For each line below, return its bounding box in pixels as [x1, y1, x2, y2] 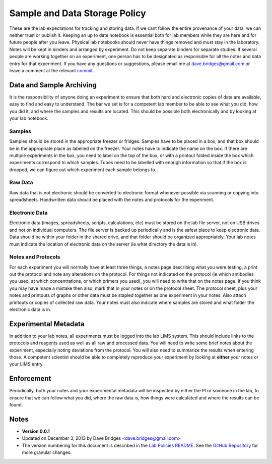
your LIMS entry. [9, 361, 44, 367]
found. [9, 402, 23, 408]
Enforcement [9, 374, 51, 383]
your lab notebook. [9, 115, 49, 121]
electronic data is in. [9, 306, 51, 313]
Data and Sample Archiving [9, 81, 97, 89]
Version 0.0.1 [22, 428, 50, 434]
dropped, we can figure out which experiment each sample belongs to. [9, 167, 157, 173]
